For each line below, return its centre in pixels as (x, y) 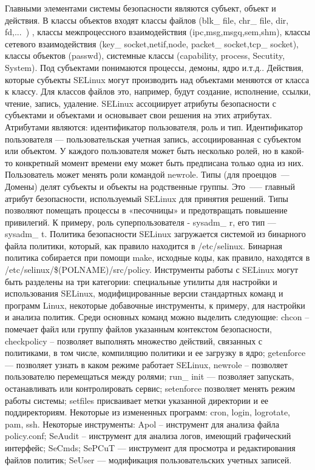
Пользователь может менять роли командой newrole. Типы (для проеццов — (147, 174)
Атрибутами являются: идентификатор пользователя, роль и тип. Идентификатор (154, 126)
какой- (293, 151)
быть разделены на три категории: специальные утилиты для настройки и (141, 281)
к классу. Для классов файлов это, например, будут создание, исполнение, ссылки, (158, 91)
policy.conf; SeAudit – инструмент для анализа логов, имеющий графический (148, 436)
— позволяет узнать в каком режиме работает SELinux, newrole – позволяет (146, 364)
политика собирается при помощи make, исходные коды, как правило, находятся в (157, 257)
